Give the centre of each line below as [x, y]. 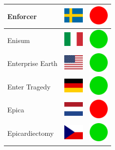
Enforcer [22, 16]
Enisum [19, 40]
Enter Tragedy [29, 86]
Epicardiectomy [31, 133]
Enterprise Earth [32, 63]
